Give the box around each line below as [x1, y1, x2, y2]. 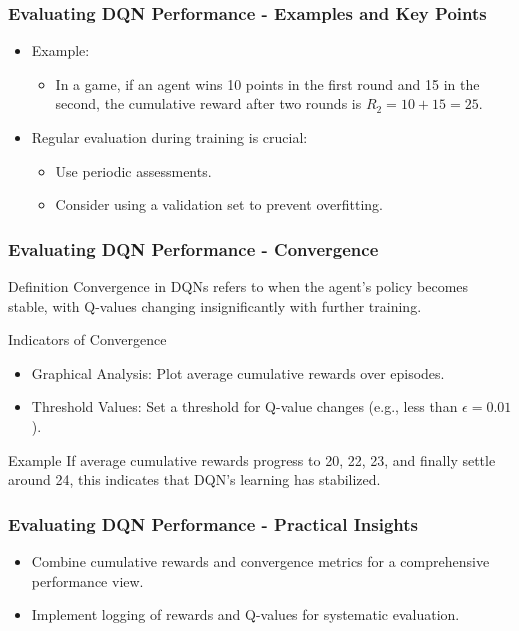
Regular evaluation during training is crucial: [31, 127, 308, 147]
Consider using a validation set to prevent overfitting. [55, 194, 384, 215]
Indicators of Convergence [8, 329, 167, 350]
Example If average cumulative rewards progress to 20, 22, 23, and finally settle [8, 449, 496, 470]
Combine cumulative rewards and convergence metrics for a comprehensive [31, 550, 490, 571]
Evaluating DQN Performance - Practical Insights [8, 511, 419, 536]
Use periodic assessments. [55, 160, 212, 181]
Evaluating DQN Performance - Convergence [8, 236, 379, 261]
